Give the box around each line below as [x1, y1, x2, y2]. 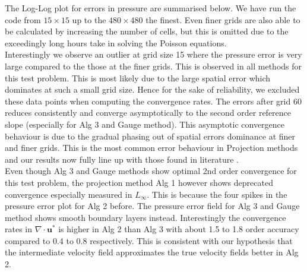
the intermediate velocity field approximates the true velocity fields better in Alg [5, 246, 299, 258]
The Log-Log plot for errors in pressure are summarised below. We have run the [5, 2, 296, 14]
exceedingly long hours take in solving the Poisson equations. [5, 36, 227, 49]
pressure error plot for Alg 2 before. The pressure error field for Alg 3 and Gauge [5, 200, 300, 212]
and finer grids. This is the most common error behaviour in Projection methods [5, 141, 298, 154]
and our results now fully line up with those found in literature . [5, 153, 239, 165]
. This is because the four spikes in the [147, 188, 287, 200]
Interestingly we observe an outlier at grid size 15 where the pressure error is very [5, 48, 302, 61]
